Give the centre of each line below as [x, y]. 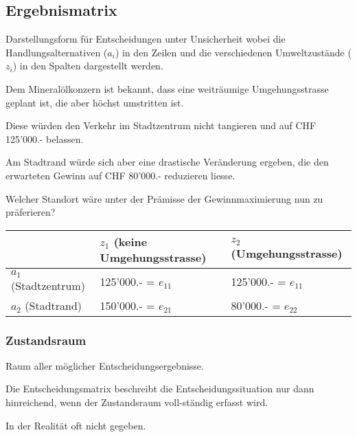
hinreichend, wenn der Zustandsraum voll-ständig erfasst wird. [137, 402]
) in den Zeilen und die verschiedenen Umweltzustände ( [233, 52]
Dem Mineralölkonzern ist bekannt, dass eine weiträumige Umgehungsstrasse [167, 88]
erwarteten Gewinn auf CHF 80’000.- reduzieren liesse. [120, 175]
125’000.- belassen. [45, 138]
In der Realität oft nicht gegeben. [76, 425]
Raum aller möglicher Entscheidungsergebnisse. [105, 365]
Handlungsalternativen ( [57, 52]
